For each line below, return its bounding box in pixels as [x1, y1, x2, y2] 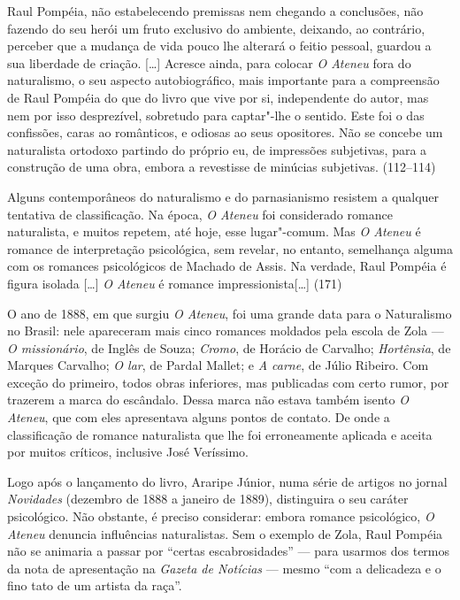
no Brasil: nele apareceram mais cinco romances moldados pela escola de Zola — [7, 321, 444, 340]
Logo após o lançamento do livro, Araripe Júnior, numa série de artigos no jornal [7, 472, 448, 490]
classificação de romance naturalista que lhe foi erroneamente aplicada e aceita [7, 425, 433, 443]
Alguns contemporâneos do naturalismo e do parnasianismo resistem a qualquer [7, 187, 440, 205]
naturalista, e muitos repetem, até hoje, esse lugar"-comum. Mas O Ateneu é [7, 222, 421, 241]
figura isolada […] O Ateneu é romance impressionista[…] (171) [7, 273, 342, 292]
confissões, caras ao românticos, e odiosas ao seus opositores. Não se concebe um [7, 123, 443, 142]
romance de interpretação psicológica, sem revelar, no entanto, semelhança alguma [7, 239, 453, 258]
